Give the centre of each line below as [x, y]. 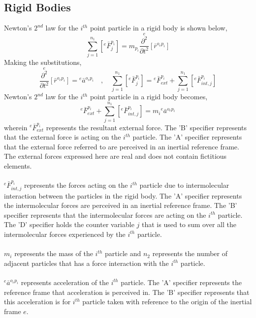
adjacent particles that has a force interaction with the [86, 263]
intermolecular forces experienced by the [65, 234]
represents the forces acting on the [76, 185]
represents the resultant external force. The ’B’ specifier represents [146, 127]
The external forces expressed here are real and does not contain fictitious [115, 156]
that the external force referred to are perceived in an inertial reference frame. [122, 146]
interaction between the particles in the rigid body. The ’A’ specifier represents [123, 195]
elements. [18, 165]
